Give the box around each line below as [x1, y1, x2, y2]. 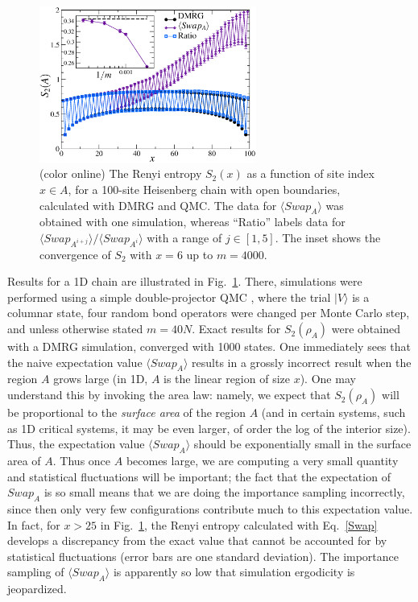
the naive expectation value [7, 353, 143, 370]
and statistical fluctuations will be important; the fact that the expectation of [7, 468, 391, 484]
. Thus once [52, 452, 111, 469]
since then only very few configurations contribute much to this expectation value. [7, 501, 413, 517]
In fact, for [7, 516, 60, 533]
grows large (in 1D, [53, 370, 148, 387]
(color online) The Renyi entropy [39, 165, 202, 182]
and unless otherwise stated [7, 320, 143, 337]
